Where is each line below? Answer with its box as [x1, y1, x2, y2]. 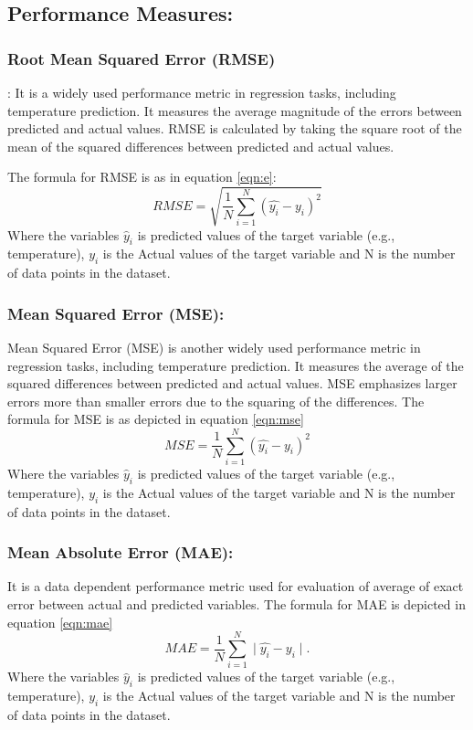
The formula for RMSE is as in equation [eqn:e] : [7, 167, 277, 186]
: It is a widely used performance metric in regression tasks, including [7, 83, 396, 101]
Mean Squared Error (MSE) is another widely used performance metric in [7, 337, 421, 356]
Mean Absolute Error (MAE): [7, 541, 234, 564]
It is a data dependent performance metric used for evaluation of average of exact [7, 577, 464, 596]
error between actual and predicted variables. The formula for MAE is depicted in [7, 595, 466, 614]
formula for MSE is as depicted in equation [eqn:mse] [7, 409, 304, 428]
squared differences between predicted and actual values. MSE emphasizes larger [7, 374, 457, 393]
